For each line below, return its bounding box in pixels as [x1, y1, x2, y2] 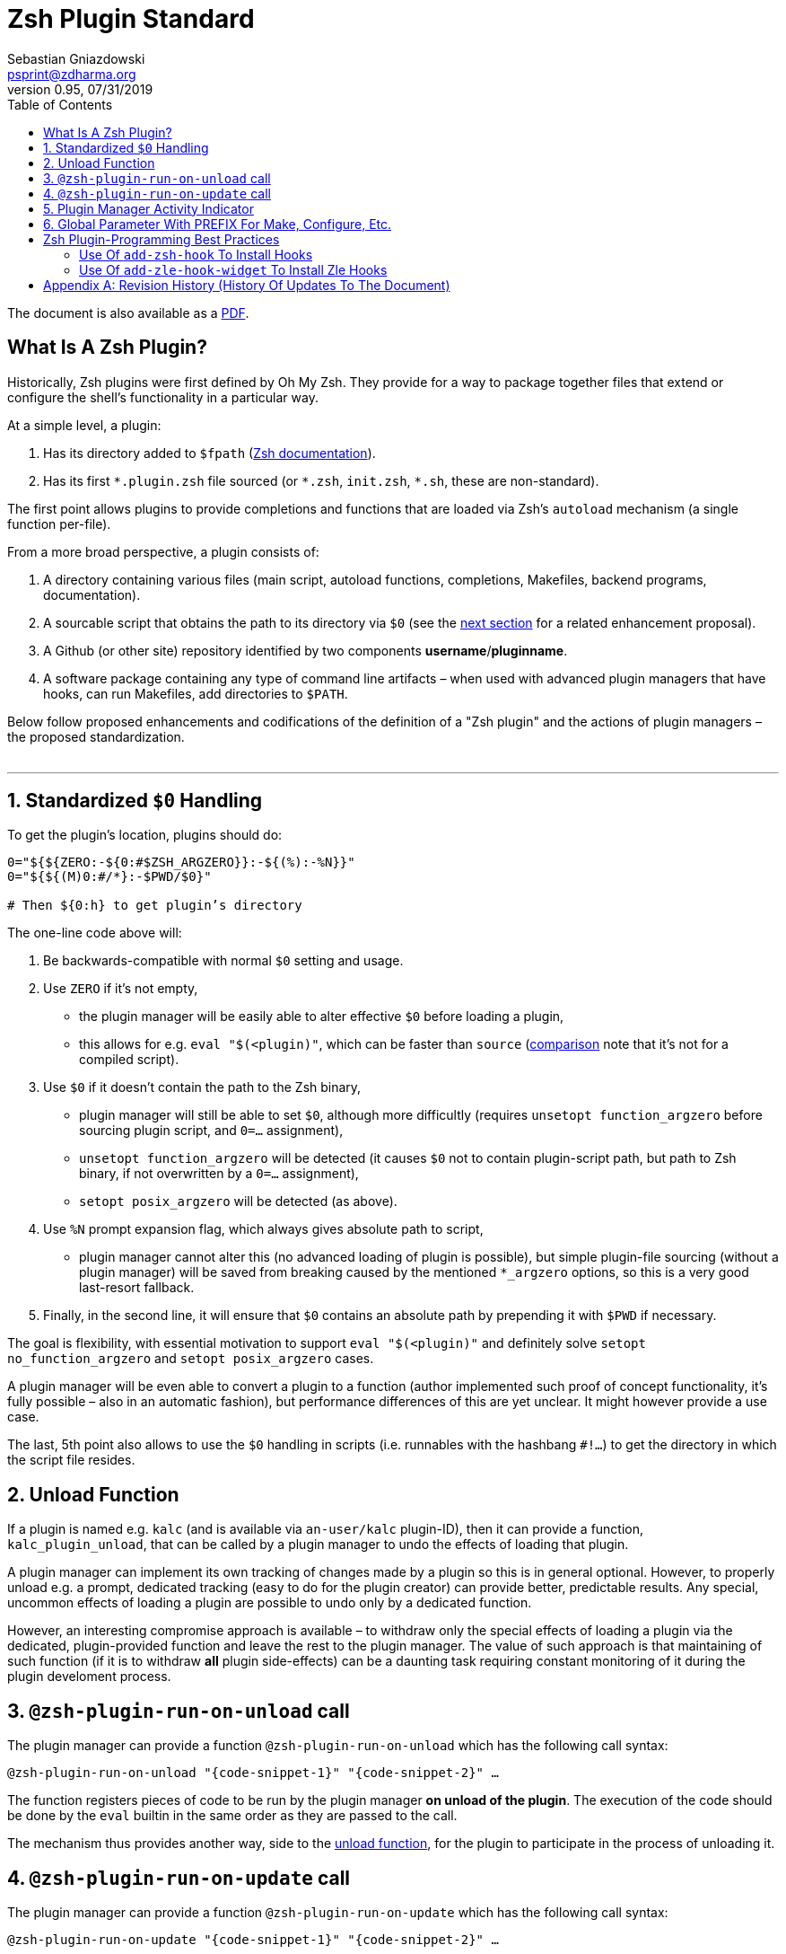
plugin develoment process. [7, 1668, 171, 1685]
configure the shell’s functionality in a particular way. [7, 389, 319, 405]
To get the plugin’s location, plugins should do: [7, 827, 283, 843]
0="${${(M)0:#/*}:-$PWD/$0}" [7, 869, 212, 885]
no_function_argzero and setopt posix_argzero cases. [7, 1351, 374, 1367]
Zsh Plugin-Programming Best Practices [43, 231, 280, 247]
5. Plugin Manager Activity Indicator [43, 200, 254, 216]
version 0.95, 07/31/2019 [7, 81, 153, 97]
